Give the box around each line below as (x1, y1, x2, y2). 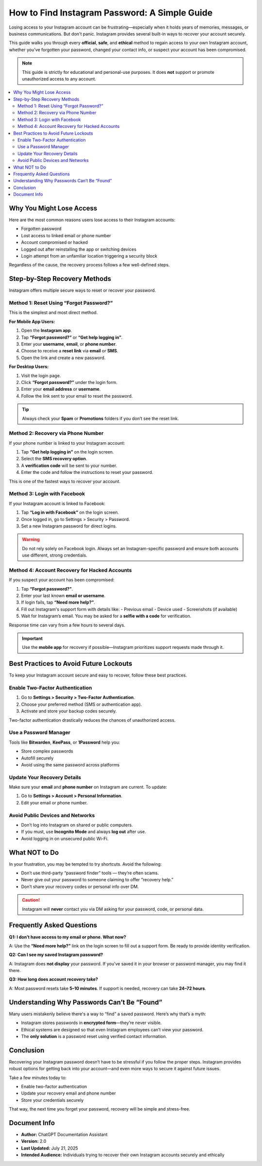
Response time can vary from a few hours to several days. (9, 622, 126, 628)
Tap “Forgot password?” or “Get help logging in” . (21, 334, 123, 340)
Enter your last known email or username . (21, 593, 106, 599)
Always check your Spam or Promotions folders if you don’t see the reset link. (22, 416, 179, 421)
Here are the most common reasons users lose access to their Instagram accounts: (9, 217, 176, 223)
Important (22, 635, 43, 641)
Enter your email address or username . (21, 386, 101, 392)
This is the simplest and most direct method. (9, 310, 98, 315)
